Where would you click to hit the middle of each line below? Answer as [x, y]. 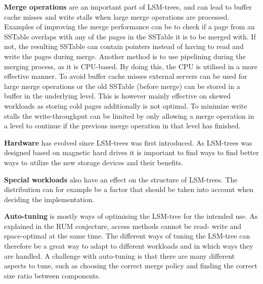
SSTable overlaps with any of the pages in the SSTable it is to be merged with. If [130, 36]
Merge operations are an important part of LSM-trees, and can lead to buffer [128, 7]
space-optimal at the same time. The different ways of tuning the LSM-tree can [127, 236]
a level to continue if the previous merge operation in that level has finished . [122, 126]
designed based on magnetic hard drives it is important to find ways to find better [131, 152]
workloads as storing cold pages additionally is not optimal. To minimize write [126, 105]
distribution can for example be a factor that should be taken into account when [129, 189]
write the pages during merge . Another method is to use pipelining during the [125, 56]
